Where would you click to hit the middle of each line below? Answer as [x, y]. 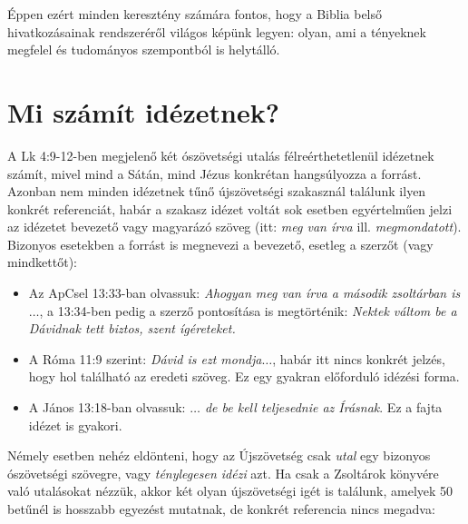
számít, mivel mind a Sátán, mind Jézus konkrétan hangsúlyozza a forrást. [214, 173]
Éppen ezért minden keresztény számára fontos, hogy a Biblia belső [195, 14]
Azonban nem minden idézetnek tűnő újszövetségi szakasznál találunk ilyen [217, 191]
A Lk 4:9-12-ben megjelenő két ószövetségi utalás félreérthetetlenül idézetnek [221, 155]
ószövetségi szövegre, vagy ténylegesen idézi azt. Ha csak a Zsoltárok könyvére [223, 473]
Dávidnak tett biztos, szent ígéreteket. [132, 328]
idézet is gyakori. [75, 425]
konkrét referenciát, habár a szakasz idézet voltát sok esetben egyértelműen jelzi [230, 208]
